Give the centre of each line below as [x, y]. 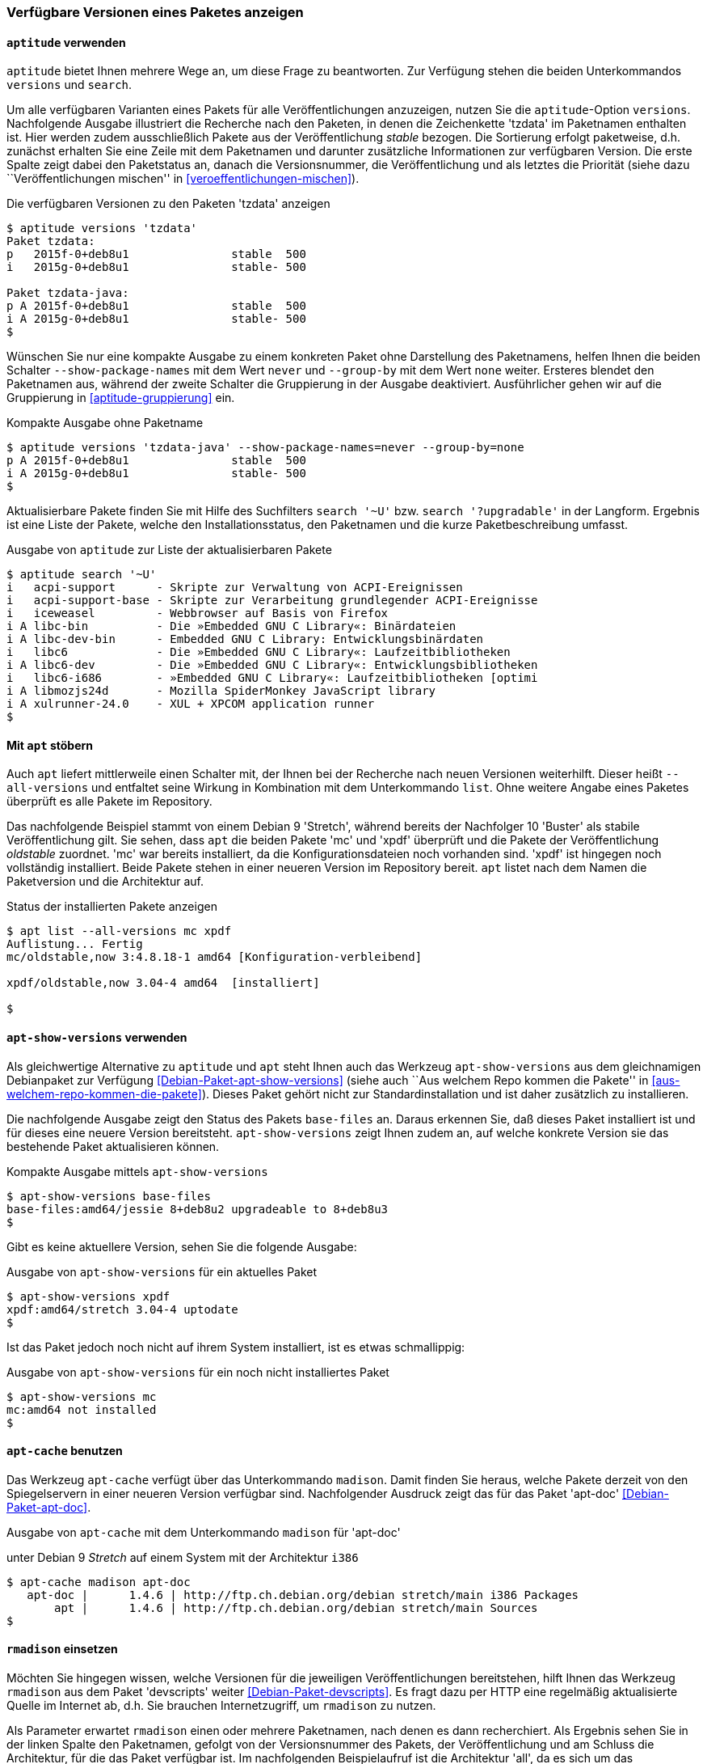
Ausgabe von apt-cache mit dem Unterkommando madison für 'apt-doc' [204, 1532]
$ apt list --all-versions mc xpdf [119, 931]
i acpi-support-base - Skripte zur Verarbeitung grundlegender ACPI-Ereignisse [272, 601]
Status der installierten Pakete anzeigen [112, 907]
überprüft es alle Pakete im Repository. [109, 802]
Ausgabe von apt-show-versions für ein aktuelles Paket [162, 1271]
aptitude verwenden [66, 42]
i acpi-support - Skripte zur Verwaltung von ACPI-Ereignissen [235, 588]
